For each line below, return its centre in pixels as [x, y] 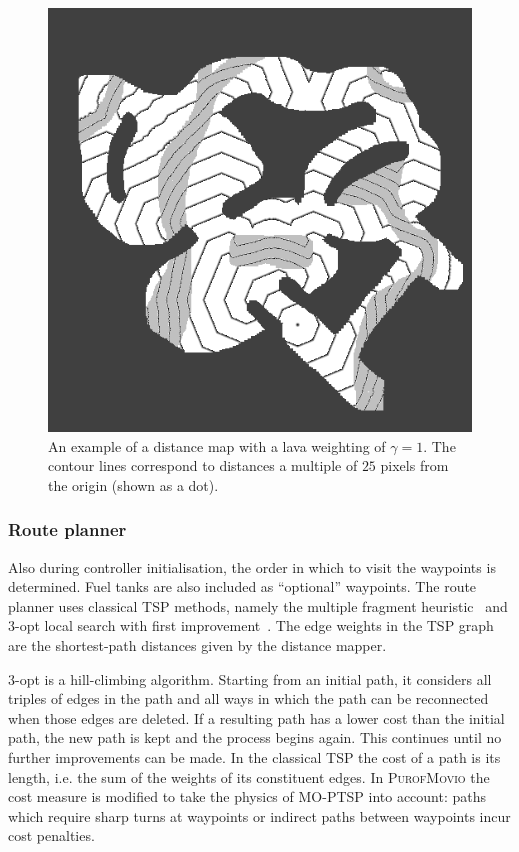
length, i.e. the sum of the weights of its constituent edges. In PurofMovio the [249, 776]
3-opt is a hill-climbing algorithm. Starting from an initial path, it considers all [250, 678]
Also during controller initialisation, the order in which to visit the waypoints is [252, 566]
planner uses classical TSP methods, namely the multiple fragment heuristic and [258, 605]
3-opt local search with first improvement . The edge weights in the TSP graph [251, 625]
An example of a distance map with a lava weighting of [217, 445]
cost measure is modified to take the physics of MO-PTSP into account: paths [247, 796]
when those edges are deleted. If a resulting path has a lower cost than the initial [256, 717]
